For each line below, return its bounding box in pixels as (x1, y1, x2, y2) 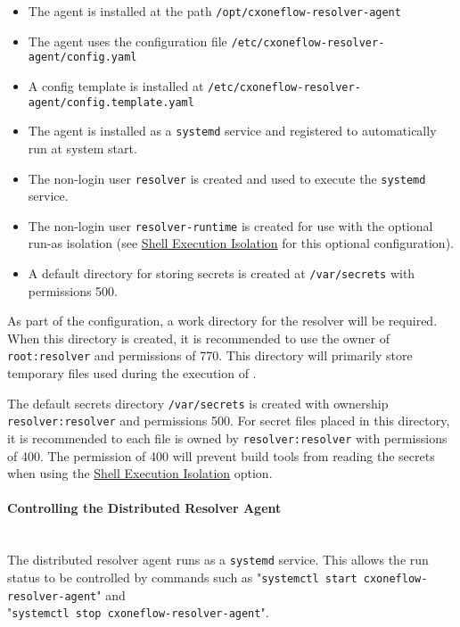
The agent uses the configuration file (28, 31, 227, 50)
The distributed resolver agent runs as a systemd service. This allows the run (7, 550, 429, 569)
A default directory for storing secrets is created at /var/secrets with (28, 264, 415, 283)
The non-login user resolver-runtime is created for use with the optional (28, 216, 433, 235)
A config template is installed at (28, 76, 204, 95)
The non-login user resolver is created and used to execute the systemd (28, 169, 426, 187)
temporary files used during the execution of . (7, 364, 257, 383)
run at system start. (28, 138, 137, 157)
